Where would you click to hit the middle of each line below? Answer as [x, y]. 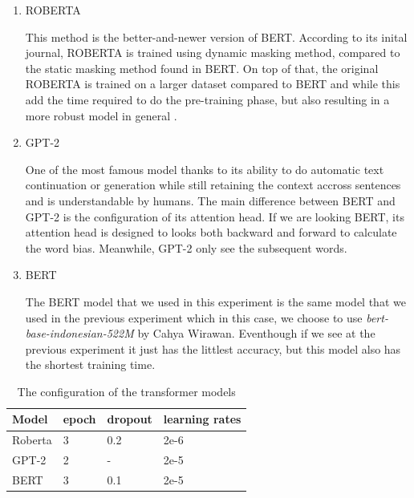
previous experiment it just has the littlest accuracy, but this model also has [213, 348]
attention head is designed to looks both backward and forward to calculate [211, 232]
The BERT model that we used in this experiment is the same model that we [215, 301]
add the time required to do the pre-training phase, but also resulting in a [207, 99]
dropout [130, 419]
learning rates [202, 419]
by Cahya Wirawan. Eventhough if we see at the [256, 333]
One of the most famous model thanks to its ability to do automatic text [205, 169]
